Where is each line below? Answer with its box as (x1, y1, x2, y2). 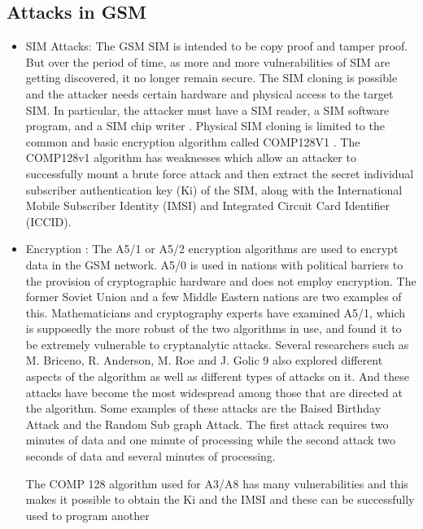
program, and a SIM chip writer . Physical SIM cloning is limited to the (25, 117, 385, 134)
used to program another (25, 506, 150, 523)
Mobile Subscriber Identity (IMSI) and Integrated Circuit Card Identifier (25, 197, 390, 214)
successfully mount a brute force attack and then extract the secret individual (25, 164, 414, 181)
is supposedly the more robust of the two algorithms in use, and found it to (25, 320, 402, 337)
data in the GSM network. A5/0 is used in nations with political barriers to (25, 256, 403, 273)
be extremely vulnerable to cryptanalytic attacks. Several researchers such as (25, 335, 409, 352)
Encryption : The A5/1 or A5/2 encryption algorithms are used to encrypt (25, 240, 399, 257)
